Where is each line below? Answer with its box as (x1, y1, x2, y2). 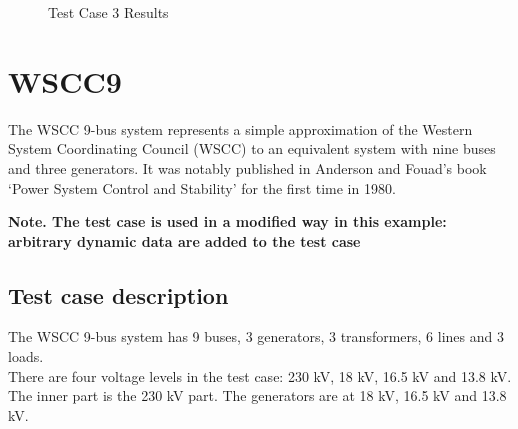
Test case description (8, 279, 229, 310)
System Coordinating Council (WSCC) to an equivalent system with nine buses (8, 138, 496, 159)
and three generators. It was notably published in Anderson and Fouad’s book (8, 157, 487, 178)
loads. (8, 346, 44, 367)
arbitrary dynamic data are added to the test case (8, 230, 361, 251)
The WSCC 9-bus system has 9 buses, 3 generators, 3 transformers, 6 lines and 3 (8, 326, 504, 347)
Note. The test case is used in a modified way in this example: (8, 211, 447, 232)
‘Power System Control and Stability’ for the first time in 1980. (8, 177, 396, 198)
